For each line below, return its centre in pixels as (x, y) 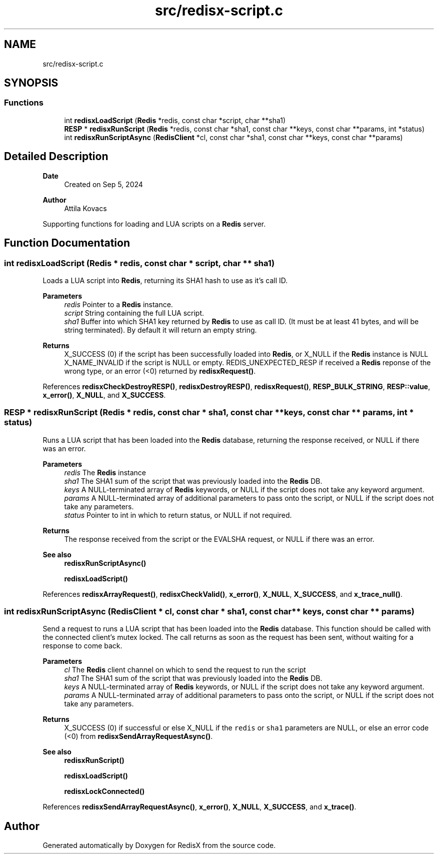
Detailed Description (56, 157)
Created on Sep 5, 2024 (103, 184)
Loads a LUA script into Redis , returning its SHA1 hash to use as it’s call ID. (165, 280)
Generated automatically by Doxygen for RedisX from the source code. (159, 845)
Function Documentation (67, 243)
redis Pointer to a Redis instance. (118, 304)
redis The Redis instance (105, 472)
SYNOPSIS (31, 83)
